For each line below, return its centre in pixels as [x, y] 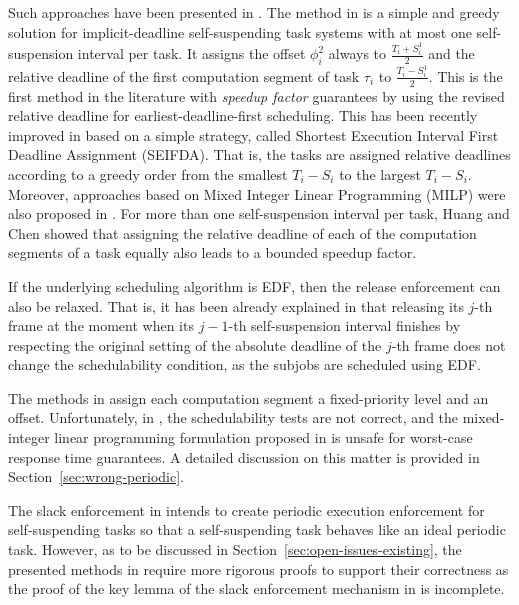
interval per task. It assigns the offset [191, 53]
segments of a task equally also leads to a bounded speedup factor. [212, 252]
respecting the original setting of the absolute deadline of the [195, 344]
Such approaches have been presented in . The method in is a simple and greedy [254, 12]
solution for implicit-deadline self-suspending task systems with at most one [240, 31]
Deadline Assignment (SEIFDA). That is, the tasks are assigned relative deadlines [259, 154]
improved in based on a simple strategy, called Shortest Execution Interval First [253, 134]
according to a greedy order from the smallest [148, 173]
